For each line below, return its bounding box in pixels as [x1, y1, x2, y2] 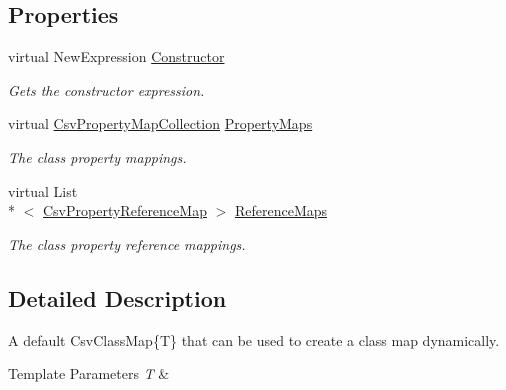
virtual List [8, 180, 78, 201]
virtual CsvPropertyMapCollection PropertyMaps [8, 113, 313, 134]
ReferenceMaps [234, 200, 328, 221]
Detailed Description [8, 282, 227, 313]
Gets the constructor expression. [8, 79, 205, 100]
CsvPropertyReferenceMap [43, 200, 207, 221]
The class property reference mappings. [8, 233, 246, 254]
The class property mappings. [8, 146, 187, 167]
